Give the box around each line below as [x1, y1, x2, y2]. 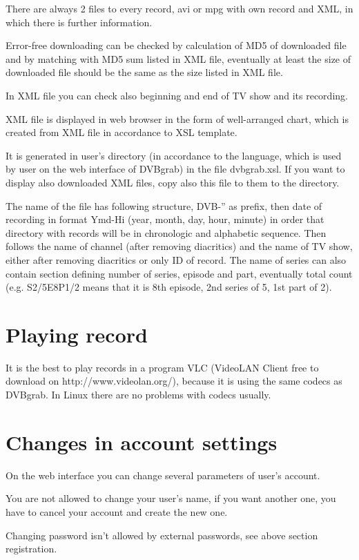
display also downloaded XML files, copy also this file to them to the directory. [6, 175, 340, 189]
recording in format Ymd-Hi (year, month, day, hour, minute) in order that [6, 212, 324, 226]
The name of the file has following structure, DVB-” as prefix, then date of [6, 198, 322, 213]
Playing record [6, 320, 148, 348]
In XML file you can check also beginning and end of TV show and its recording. [6, 88, 348, 102]
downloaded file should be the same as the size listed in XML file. [6, 65, 283, 79]
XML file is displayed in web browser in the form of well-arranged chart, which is [6, 111, 349, 126]
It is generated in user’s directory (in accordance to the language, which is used [6, 148, 342, 162]
